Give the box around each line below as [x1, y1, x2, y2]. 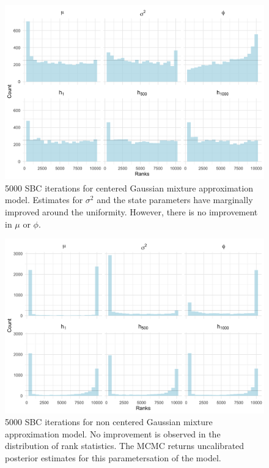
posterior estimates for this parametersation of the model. [5, 451, 221, 464]
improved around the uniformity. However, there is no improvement [5, 206, 258, 218]
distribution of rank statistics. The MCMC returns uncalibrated [5, 439, 245, 452]
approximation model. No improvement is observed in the [5, 427, 221, 440]
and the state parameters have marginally [97, 193, 253, 206]
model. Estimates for [5, 193, 83, 206]
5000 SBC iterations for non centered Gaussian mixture [5, 415, 213, 428]
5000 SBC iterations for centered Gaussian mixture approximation [5, 181, 253, 194]
